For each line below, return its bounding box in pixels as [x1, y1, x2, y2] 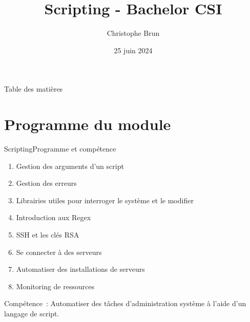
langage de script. [4, 308, 59, 318]
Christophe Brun [107, 28, 160, 38]
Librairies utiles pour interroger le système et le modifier [16, 195, 194, 205]
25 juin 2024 [114, 45, 153, 55]
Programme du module [4, 114, 171, 135]
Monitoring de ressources [16, 281, 95, 291]
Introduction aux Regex [16, 212, 91, 223]
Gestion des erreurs [16, 178, 77, 188]
